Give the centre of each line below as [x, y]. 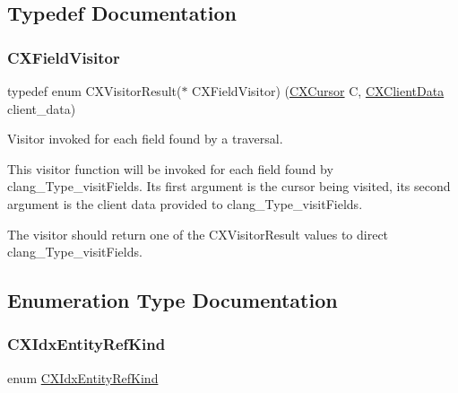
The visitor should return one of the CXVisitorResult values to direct [198, 234]
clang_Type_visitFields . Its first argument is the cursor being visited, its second [229, 186]
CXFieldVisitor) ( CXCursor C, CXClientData [318, 91]
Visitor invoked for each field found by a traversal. [145, 139]
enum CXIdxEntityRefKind [83, 377]
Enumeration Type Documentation [173, 300]
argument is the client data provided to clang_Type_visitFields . [185, 203]
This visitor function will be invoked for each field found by [170, 168]
